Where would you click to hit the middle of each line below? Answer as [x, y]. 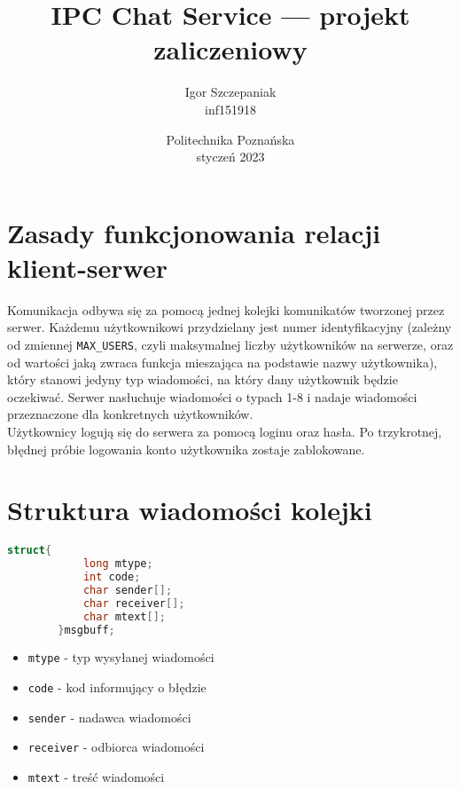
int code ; [112, 577]
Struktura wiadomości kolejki [190, 510]
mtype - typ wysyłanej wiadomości [121, 657]
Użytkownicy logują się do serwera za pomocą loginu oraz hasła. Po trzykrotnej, [225, 432]
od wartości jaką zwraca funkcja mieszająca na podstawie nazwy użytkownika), [222, 362]
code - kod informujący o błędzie [117, 687]
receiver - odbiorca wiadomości [116, 747]
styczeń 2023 [230, 157]
